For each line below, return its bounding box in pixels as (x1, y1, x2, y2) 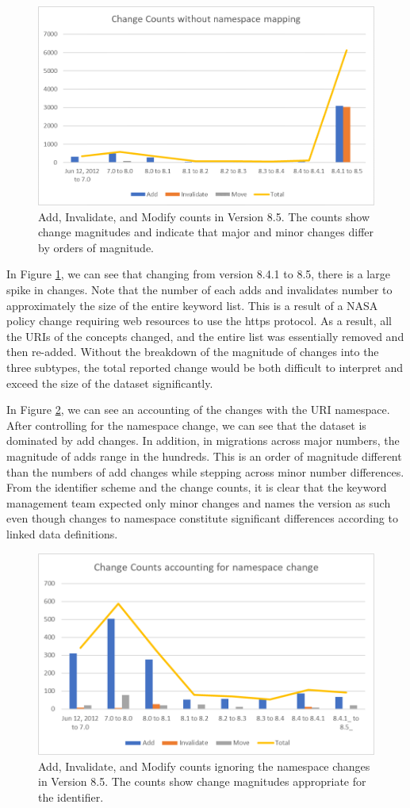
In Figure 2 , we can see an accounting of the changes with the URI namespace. (6, 401, 390, 418)
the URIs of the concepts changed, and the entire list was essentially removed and (6, 327, 404, 344)
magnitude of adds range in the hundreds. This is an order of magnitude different (6, 447, 402, 464)
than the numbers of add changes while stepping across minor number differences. (6, 463, 404, 480)
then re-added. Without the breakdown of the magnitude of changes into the (6, 343, 379, 360)
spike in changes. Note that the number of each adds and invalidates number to (6, 281, 393, 298)
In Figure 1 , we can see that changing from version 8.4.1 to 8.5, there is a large (6, 266, 390, 282)
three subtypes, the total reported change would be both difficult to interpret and (6, 358, 404, 375)
